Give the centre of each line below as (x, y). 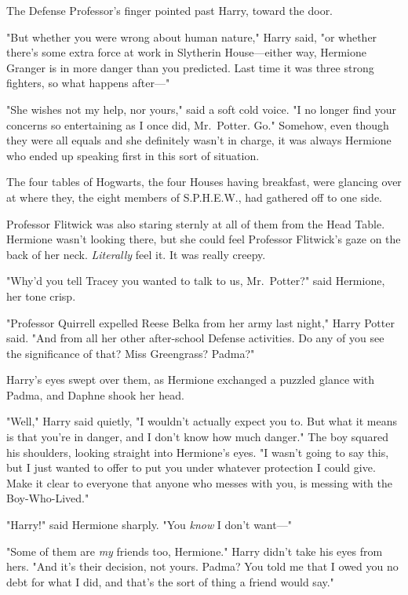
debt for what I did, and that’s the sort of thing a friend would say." (170, 581)
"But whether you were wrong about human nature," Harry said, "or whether (192, 37)
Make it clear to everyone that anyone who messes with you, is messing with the (200, 482)
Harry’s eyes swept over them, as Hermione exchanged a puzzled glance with (190, 380)
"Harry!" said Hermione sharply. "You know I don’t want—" (149, 525)
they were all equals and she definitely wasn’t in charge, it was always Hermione (199, 140)
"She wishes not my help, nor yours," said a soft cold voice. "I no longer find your (201, 109)
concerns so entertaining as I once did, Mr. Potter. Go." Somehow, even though (198, 124)
